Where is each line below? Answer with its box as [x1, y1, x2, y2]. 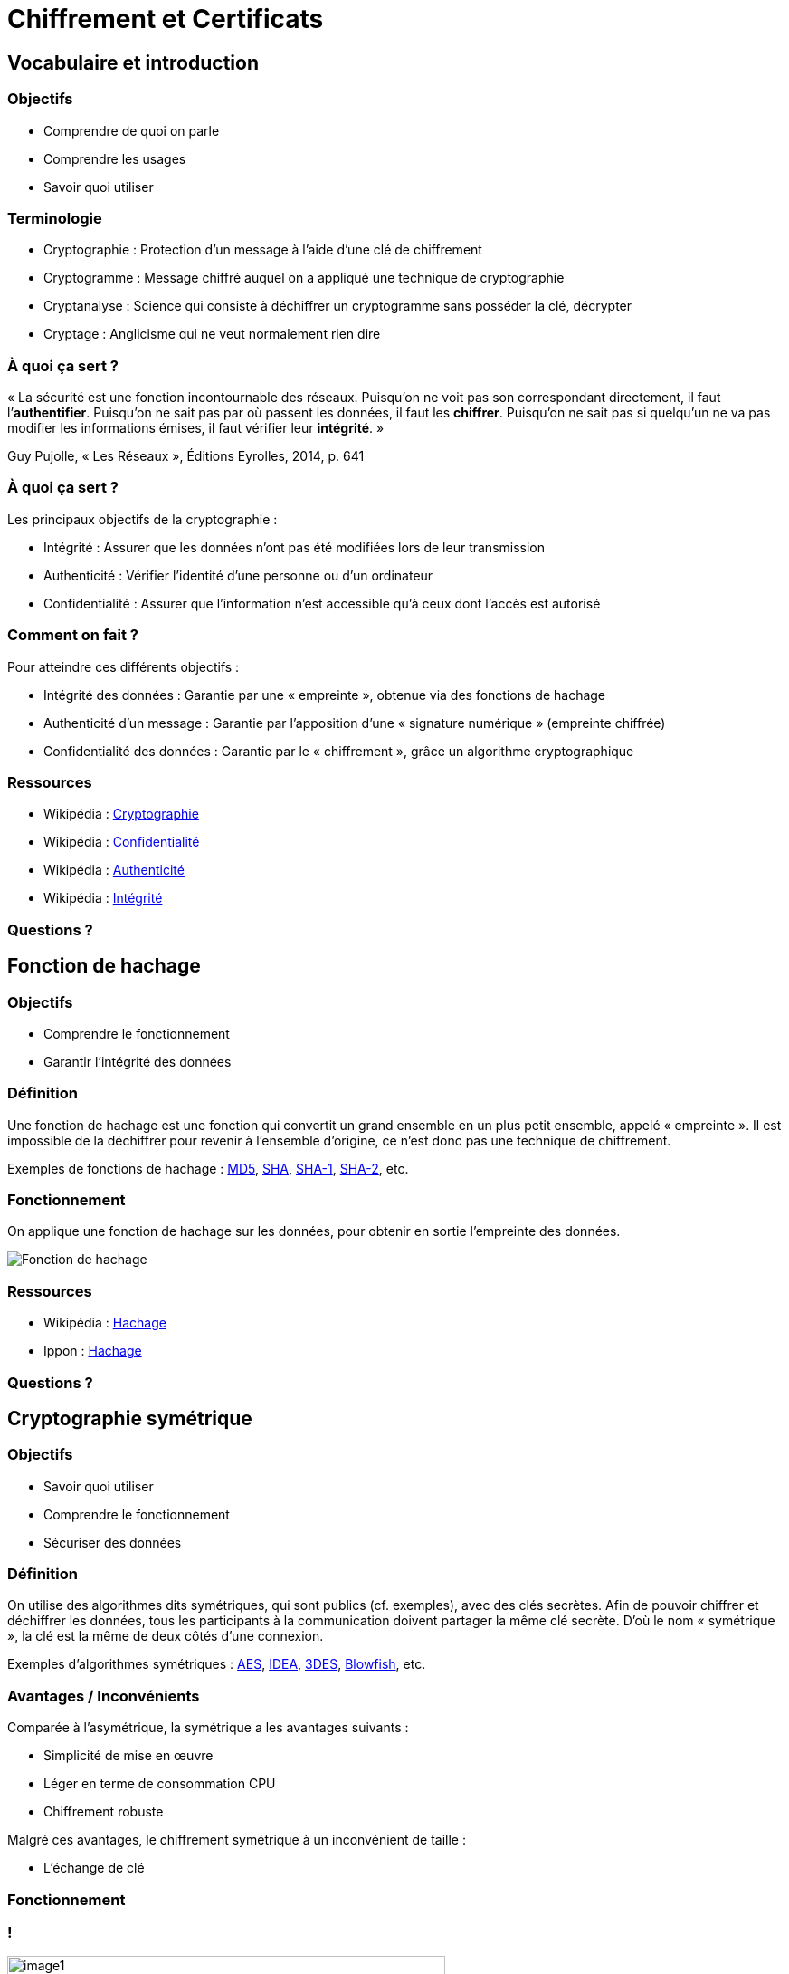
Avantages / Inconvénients [7, 1686, 200, 1705]
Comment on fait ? [7, 626, 139, 645]
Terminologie [7, 208, 102, 227]
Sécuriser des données [43, 1534, 182, 1550]
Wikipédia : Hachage [43, 1315, 166, 1331]
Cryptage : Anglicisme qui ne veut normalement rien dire [43, 326, 381, 342]
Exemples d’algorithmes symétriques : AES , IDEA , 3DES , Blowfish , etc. [7, 1656, 426, 1672]
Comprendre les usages [43, 150, 186, 167]
